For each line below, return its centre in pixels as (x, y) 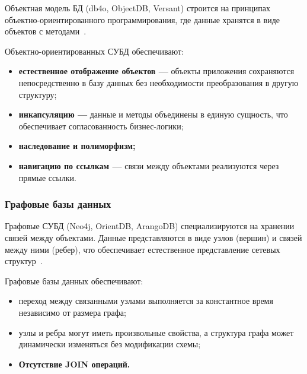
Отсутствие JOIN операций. (74, 364)
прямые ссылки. (47, 177)
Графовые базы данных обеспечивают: (74, 280)
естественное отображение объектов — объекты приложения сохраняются (156, 71)
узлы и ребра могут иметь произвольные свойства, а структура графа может (156, 332)
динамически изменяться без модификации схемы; (110, 344)
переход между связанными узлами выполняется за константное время (146, 301)
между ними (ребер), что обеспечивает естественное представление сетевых (143, 249)
